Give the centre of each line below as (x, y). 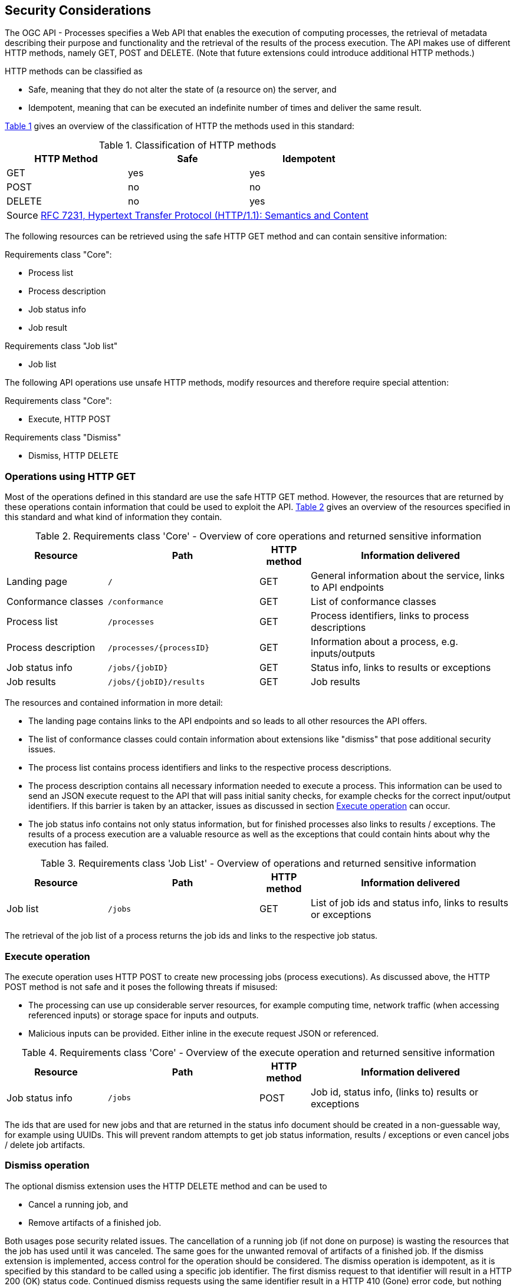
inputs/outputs (343, 654)
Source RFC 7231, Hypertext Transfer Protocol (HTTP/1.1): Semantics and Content (188, 216)
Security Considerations (78, 10)
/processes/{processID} (159, 647)
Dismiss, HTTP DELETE (73, 456)
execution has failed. (69, 844)
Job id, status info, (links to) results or (395, 1092)
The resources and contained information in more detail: (114, 703)
